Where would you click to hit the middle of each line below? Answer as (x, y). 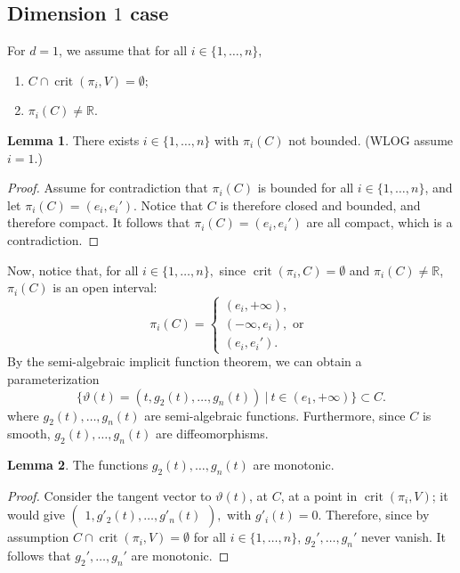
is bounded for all (306, 188)
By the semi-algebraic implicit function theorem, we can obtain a (185, 361)
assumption (38, 537)
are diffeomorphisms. (212, 434)
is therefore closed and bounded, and (320, 205)
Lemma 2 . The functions (78, 465)
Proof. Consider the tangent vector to (109, 495)
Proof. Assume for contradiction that (108, 188)
